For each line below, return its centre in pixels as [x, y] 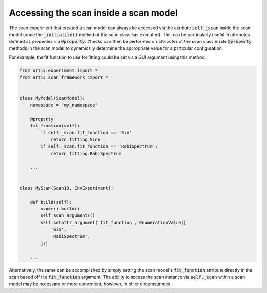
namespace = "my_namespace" [64, 105]
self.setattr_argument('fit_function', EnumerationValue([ [113, 223]
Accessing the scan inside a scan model [93, 13]
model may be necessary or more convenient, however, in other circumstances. [90, 284]
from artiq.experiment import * [59, 71]
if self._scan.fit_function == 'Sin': [87, 133]
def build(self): [51, 202]
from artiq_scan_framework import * [64, 77]
